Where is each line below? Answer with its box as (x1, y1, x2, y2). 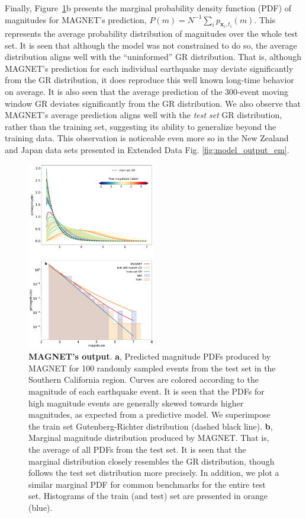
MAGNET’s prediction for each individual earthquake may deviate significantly (5, 62, 294, 74)
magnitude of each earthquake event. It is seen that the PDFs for (28, 385, 265, 398)
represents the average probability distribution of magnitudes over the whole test (5, 27, 298, 40)
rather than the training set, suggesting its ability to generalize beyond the (5, 120, 276, 132)
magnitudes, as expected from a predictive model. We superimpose (28, 408, 270, 421)
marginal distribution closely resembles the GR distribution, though (28, 455, 275, 467)
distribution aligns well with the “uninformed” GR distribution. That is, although (5, 50, 301, 63)
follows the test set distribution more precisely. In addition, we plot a (28, 466, 279, 479)
